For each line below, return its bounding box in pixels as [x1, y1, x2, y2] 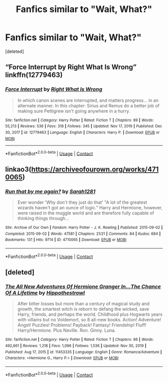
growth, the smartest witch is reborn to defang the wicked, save [17, 306, 149, 312]
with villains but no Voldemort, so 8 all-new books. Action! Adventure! [17, 317, 161, 323]
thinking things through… [17, 215, 69, 221]
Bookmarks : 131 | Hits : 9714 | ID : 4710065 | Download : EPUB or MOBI [5, 237, 126, 242]
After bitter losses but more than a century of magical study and [17, 301, 150, 307]
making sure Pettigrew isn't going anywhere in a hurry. [17, 108, 130, 114]
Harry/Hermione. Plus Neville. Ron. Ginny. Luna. [17, 327, 116, 333]
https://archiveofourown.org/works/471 [31, 165, 159, 174]
